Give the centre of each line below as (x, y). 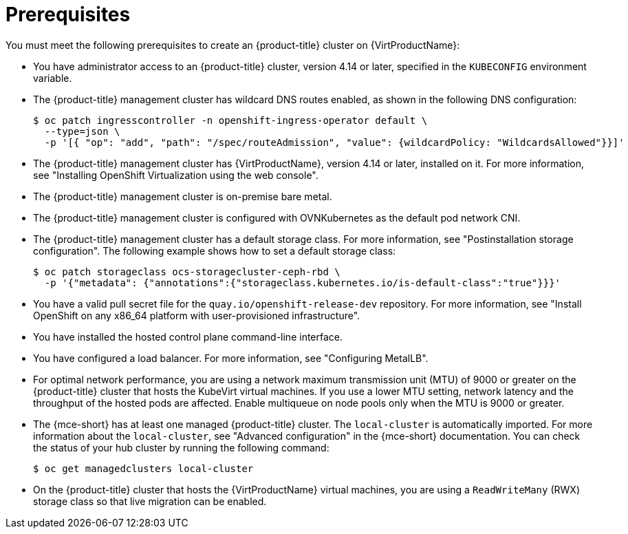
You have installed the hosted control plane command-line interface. (188, 337)
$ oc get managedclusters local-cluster (143, 468)
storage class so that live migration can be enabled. (150, 501)
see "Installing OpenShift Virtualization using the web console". (176, 175)
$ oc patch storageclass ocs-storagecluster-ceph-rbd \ (187, 271)
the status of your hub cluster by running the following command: (181, 447)
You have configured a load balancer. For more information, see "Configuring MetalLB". (231, 358)
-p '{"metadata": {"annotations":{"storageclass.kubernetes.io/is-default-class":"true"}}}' (303, 282)
